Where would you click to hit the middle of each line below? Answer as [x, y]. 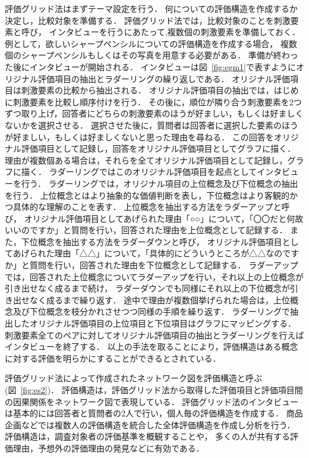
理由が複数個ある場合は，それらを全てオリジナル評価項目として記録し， [146, 160]
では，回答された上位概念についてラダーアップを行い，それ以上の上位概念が [154, 276]
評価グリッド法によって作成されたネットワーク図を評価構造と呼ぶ [133, 378]
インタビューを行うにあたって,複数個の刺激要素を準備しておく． [175, 32]
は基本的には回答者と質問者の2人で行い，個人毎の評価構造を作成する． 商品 [154, 413]
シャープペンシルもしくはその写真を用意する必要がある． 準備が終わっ [160, 55]
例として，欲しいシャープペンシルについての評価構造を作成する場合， [141, 43]
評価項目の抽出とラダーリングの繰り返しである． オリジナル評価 [164, 78]
